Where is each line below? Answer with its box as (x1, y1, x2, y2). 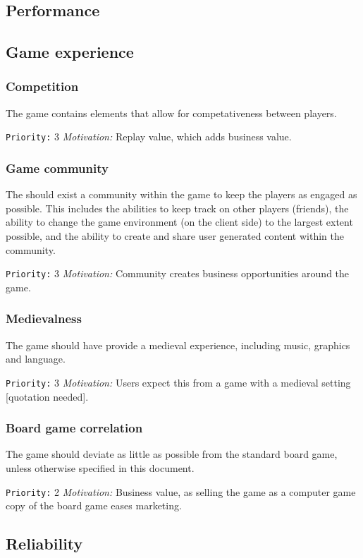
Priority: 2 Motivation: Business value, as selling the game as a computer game (6, 484, 356, 499)
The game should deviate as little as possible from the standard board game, (6, 447, 338, 461)
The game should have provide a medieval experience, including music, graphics (6, 337, 350, 352)
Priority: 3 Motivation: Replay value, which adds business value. (6, 129, 292, 144)
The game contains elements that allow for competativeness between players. (6, 105, 337, 120)
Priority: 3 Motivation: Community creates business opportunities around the (6, 266, 350, 281)
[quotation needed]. (6, 389, 89, 404)
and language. (6, 351, 66, 366)
